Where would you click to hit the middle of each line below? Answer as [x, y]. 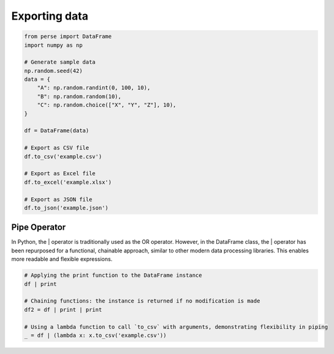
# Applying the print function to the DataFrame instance [113, 275]
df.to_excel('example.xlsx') [68, 182]
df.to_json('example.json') [66, 208]
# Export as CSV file [57, 148]
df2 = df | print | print [63, 310]
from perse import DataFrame [68, 36]
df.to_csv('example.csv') [63, 156]
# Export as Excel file [60, 174]
